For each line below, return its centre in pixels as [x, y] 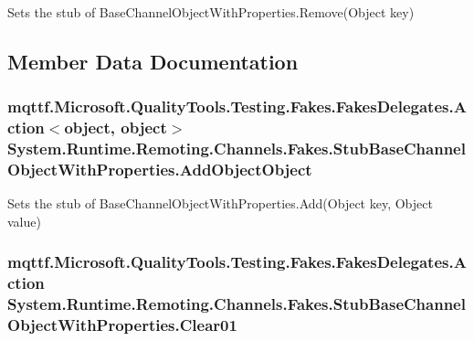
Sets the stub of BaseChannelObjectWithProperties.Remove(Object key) [211, 12]
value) [24, 221]
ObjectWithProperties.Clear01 [122, 325]
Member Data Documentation [153, 61]
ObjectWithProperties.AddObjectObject [160, 170]
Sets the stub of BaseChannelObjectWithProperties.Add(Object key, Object [220, 203]
